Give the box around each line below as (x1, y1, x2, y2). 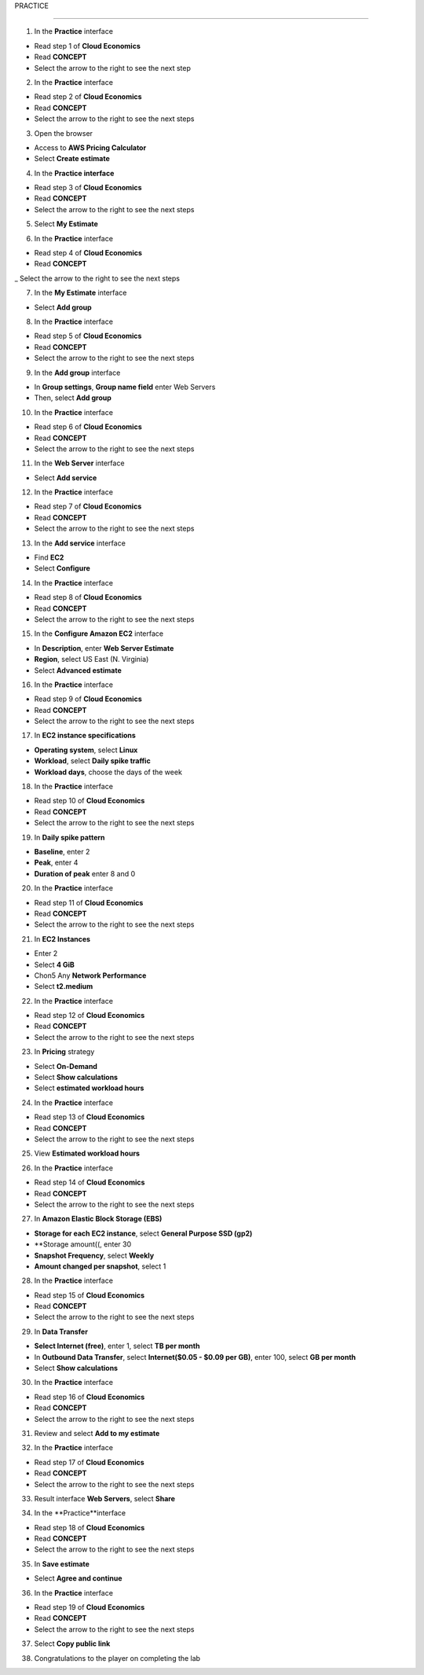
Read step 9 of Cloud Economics (34, 694, 142, 703)
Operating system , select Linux (34, 745, 138, 755)
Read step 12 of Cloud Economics (34, 1011, 145, 1020)
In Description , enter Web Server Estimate (34, 643, 174, 652)
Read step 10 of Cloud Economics (34, 796, 145, 806)
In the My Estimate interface (34, 288, 127, 298)
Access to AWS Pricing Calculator (34, 142, 147, 152)
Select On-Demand (34, 1061, 98, 1071)
